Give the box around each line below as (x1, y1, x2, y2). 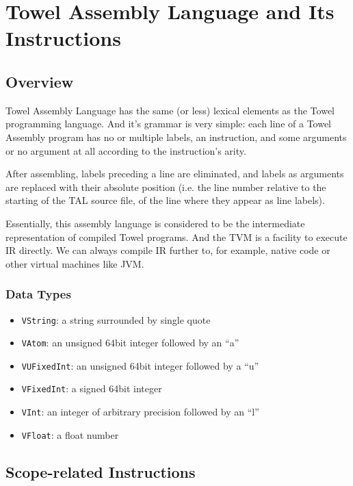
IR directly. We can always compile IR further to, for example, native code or (5, 243, 330, 257)
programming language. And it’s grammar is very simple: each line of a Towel (5, 116, 332, 131)
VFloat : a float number (21, 427, 119, 442)
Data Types (5, 285, 71, 303)
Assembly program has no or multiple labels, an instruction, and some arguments (5, 129, 347, 144)
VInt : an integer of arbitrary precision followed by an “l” (21, 405, 259, 419)
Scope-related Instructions (5, 461, 196, 482)
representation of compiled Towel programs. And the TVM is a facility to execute (5, 229, 348, 244)
